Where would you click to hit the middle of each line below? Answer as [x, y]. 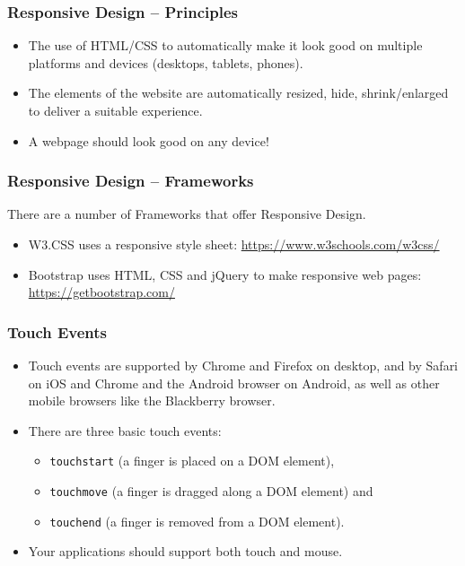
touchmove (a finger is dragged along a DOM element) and [211, 491]
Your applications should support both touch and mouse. [185, 551]
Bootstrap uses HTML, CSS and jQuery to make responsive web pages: [225, 274]
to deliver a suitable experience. [115, 110]
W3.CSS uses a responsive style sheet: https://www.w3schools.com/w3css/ [234, 244]
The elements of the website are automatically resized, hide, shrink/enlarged [238, 93]
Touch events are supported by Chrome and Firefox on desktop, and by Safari [243, 365]
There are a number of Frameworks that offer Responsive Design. [187, 214]
